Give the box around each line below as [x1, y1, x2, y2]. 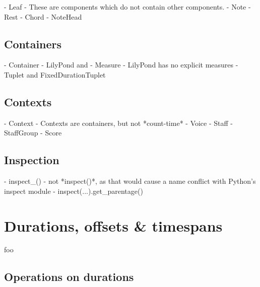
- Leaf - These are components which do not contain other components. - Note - [4, 2, 251, 12]
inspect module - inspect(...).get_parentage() [4, 185, 143, 196]
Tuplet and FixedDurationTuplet [4, 69, 106, 80]
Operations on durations [4, 269, 134, 284]
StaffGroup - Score [4, 127, 62, 138]
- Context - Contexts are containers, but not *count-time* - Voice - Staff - [4, 117, 233, 128]
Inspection [4, 152, 59, 168]
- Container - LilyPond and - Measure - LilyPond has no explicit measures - [4, 59, 238, 70]
